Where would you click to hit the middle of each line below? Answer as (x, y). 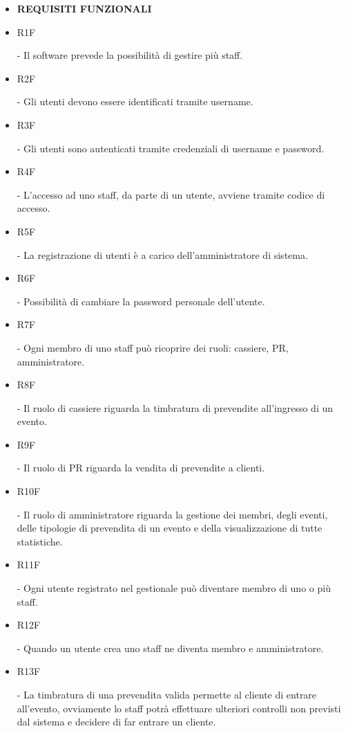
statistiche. (40, 541)
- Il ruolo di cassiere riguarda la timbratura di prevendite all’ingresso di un (175, 407)
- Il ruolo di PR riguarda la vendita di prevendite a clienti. (141, 468)
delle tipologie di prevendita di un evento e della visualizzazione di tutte (170, 528)
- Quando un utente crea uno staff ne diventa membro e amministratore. (170, 648)
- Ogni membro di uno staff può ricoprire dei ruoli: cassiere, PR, (153, 347)
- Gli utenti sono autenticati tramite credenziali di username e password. (171, 148)
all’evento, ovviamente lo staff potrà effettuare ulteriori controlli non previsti (179, 708)
